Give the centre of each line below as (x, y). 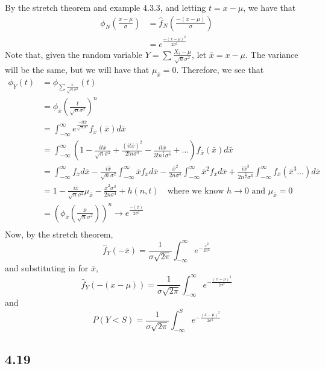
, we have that (270, 7)
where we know (196, 191)
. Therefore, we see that (220, 70)
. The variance (272, 54)
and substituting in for (47, 268)
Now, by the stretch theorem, (59, 234)
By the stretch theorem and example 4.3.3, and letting (106, 7)
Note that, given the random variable (74, 54)
